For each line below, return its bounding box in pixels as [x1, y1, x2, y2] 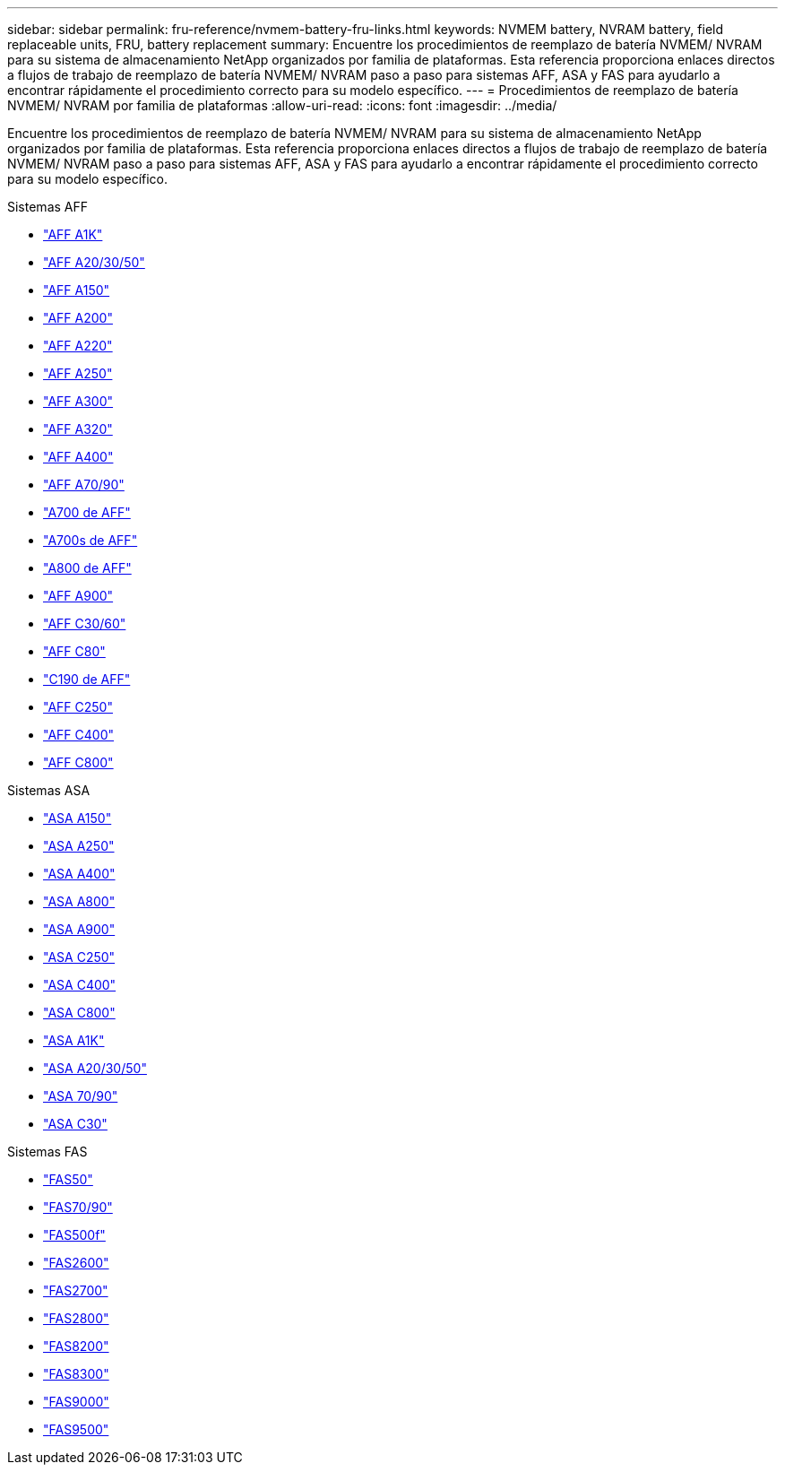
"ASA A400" [43, 866, 116, 881]
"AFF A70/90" [43, 477, 125, 492]
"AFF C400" [43, 727, 114, 742]
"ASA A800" [43, 894, 116, 909]
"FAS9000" [43, 1394, 109, 1409]
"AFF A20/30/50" [43, 255, 145, 270]
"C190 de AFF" [43, 671, 131, 687]
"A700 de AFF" [43, 505, 131, 520]
